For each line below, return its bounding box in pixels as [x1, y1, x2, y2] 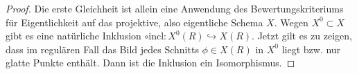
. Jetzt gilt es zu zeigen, [252, 28, 352, 43]
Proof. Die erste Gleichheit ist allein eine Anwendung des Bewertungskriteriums [6, 1, 344, 15]
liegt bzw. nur [281, 41, 341, 56]
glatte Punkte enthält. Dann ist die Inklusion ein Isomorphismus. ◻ [6, 55, 295, 70]
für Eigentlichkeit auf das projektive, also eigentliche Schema [6, 15, 263, 29]
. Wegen [274, 15, 308, 29]
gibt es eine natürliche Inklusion [6, 28, 141, 43]
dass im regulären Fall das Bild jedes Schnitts [6, 41, 199, 56]
